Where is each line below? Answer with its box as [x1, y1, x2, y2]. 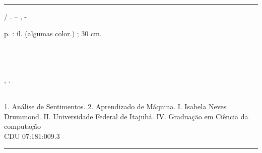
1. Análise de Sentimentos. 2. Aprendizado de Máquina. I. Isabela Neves [4, 101, 227, 112]
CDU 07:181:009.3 [4, 130, 60, 141]
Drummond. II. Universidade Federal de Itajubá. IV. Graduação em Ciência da [4, 111, 248, 121]
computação [4, 121, 41, 131]
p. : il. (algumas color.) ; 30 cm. [4, 28, 102, 38]
